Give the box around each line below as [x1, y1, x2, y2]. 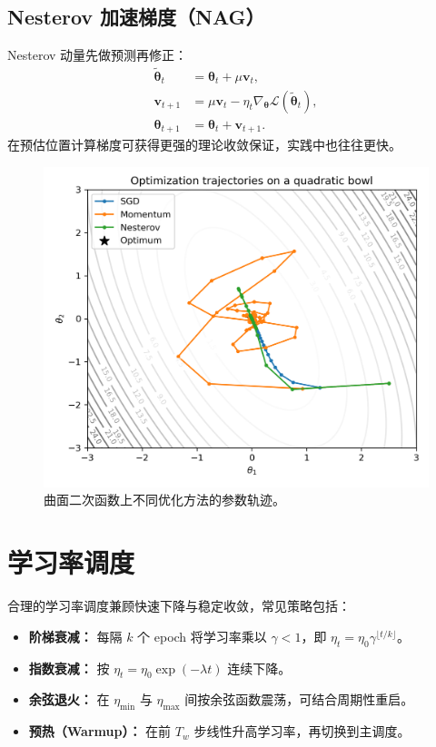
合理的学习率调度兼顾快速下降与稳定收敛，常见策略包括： [7, 596, 351, 615]
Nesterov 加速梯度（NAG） [7, 3, 265, 31]
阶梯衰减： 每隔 [28, 626, 123, 645]
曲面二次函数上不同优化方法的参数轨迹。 [44, 490, 285, 509]
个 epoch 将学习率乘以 [137, 626, 267, 645]
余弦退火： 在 [28, 690, 110, 709]
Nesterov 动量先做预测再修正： [7, 45, 188, 64]
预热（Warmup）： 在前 [28, 722, 172, 741]
